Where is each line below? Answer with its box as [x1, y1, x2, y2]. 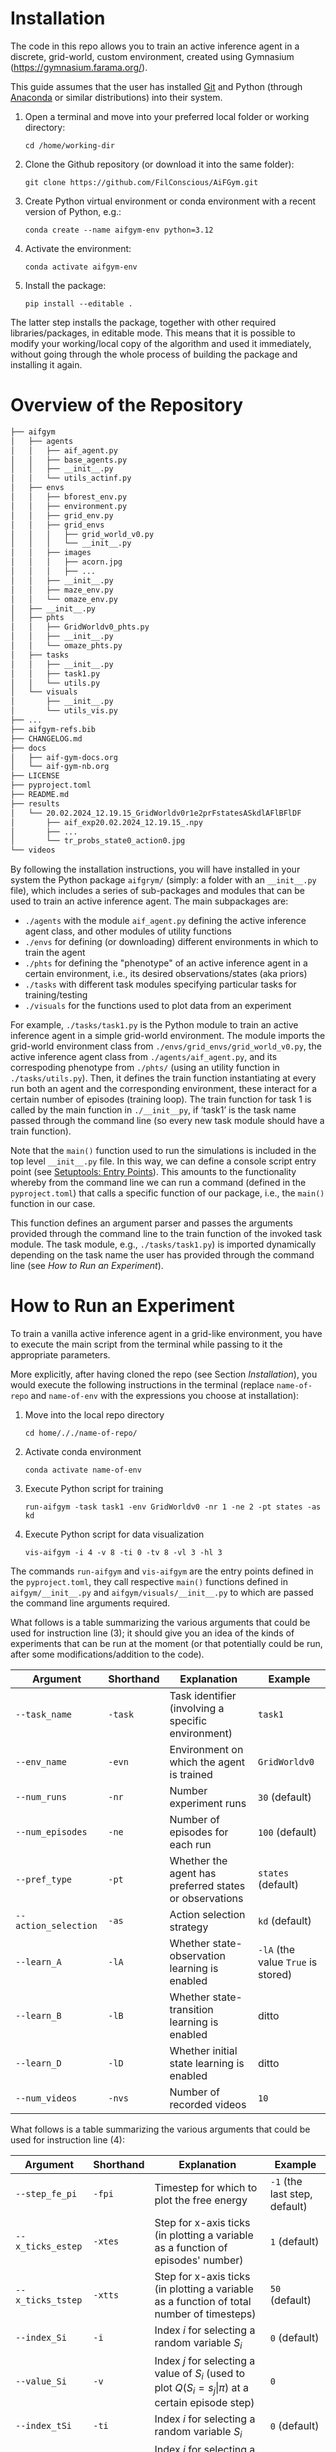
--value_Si [15, 2376, 67, 2387]
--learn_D [15, 2058, 62, 2069]
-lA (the [258, 1943, 296, 1957]
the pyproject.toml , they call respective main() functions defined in [10, 1576, 288, 1588]
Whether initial [169, 2044, 238, 2058]
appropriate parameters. [10, 1349, 111, 1361]
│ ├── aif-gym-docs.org [10, 752, 118, 762]
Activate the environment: [24, 242, 132, 254]
